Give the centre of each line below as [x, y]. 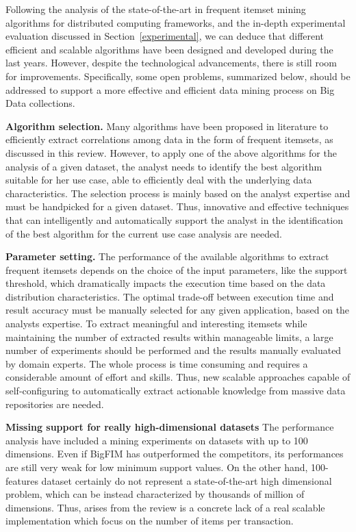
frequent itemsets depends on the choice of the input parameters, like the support [177, 269]
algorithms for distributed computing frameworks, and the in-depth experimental [176, 22]
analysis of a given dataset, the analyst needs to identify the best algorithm [164, 166]
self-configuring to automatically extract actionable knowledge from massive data [176, 391]
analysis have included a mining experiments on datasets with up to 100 [157, 440]
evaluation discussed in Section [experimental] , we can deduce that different [165, 36]
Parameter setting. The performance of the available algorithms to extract [167, 256]
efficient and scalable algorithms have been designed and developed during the [169, 49]
